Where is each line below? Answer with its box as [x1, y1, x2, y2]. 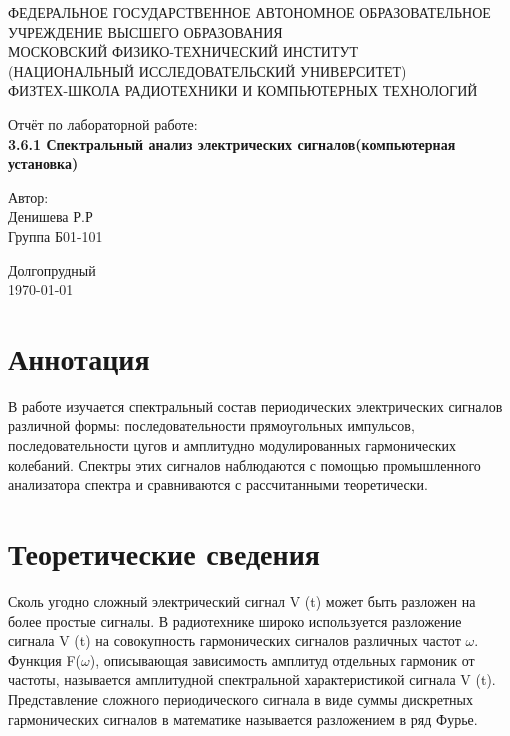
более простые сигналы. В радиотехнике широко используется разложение [8, 610, 462, 631]
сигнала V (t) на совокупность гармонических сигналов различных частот [8, 630, 461, 651]
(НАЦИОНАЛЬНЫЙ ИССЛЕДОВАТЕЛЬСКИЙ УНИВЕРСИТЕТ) [8, 60, 407, 81]
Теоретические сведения [8, 533, 320, 573]
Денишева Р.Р [8, 206, 93, 227]
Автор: [8, 186, 49, 207]
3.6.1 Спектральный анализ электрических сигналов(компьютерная [8, 133, 456, 154]
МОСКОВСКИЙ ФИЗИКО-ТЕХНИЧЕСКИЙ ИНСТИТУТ [8, 41, 358, 62]
